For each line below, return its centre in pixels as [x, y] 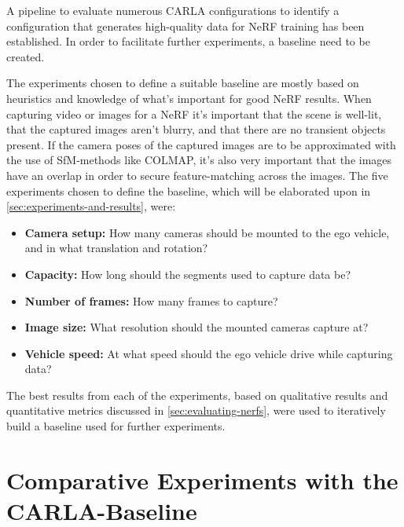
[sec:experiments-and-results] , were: [91, 206]
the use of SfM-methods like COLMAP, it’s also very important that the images [199, 160]
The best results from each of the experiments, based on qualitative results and [197, 395]
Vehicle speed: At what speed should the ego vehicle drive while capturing [209, 353]
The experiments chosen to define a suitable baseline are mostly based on [183, 83]
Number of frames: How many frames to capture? [151, 300]
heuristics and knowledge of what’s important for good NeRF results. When [189, 98]
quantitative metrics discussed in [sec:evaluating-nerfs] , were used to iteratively [196, 410]
